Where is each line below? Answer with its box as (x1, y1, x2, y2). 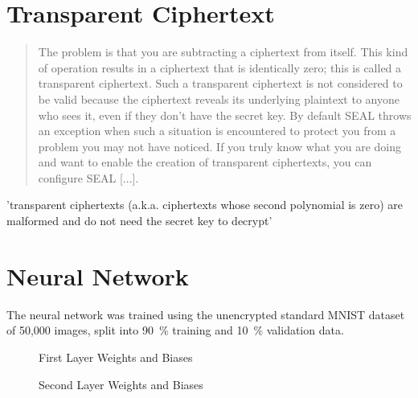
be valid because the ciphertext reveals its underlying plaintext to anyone (38, 90, 400, 107)
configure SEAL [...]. (38, 169, 139, 186)
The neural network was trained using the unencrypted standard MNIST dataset (6, 306, 405, 322)
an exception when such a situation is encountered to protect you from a (38, 122, 396, 139)
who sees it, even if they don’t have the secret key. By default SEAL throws (38, 106, 412, 123)
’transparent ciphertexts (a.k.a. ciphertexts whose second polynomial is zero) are (6, 196, 404, 213)
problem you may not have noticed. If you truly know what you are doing (38, 137, 402, 154)
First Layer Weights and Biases (39, 348, 193, 365)
